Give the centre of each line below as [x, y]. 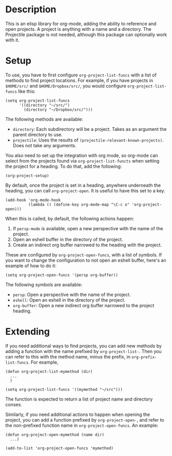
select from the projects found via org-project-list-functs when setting [82, 161]
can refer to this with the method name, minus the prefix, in [68, 356]
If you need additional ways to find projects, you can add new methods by [83, 346]
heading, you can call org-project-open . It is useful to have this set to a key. [85, 190]
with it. [12, 40]
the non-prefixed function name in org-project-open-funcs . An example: [82, 425]
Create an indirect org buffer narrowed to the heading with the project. [87, 245]
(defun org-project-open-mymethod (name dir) [55, 434]
